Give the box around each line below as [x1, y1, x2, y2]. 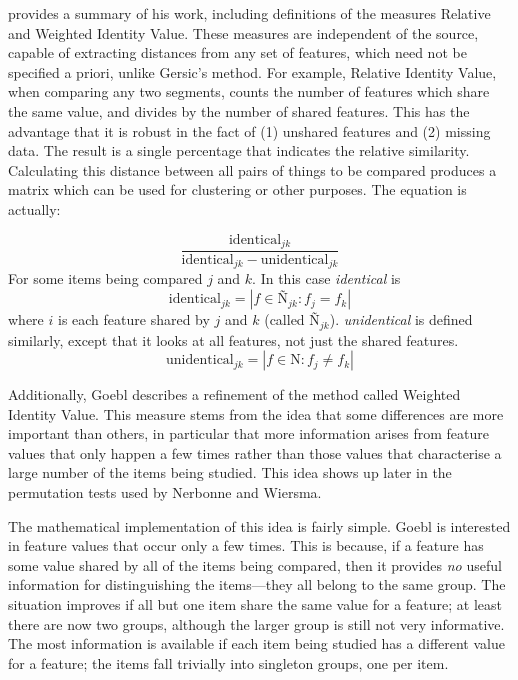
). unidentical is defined [329, 309, 473, 330]
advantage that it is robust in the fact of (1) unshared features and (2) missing [8, 120, 491, 141]
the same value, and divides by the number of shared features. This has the [8, 100, 470, 121]
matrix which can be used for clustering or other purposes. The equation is [8, 179, 467, 200]
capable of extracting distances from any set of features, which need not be [8, 42, 467, 63]
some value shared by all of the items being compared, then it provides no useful [8, 554, 502, 575]
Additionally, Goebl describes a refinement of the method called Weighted [8, 384, 461, 405]
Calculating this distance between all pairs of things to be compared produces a [8, 159, 497, 180]
